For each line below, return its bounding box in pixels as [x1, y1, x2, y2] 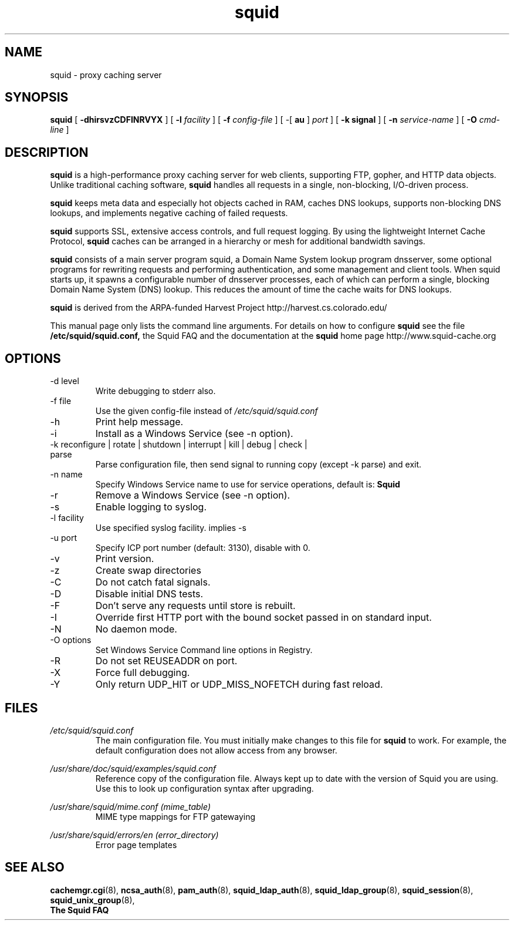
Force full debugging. [95, 667, 190, 679]
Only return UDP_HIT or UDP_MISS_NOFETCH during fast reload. [95, 678, 383, 691]
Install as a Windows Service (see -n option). [95, 428, 293, 440]
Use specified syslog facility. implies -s [95, 523, 246, 533]
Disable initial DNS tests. [95, 588, 204, 600]
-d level [50, 376, 79, 386]
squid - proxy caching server [50, 69, 162, 80]
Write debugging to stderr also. [95, 386, 216, 396]
